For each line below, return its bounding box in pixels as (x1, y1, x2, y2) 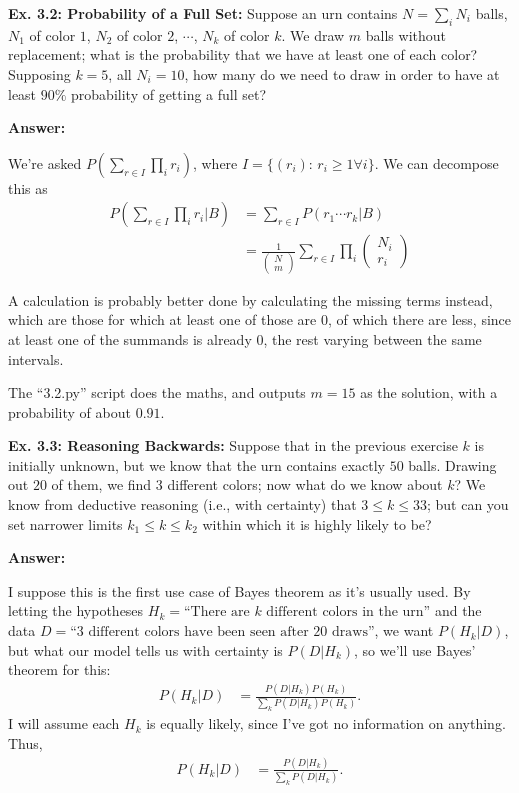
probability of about (8, 401, 131, 422)
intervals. (8, 348, 64, 369)
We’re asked (8, 152, 82, 173)
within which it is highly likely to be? (202, 513, 432, 534)
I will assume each (8, 713, 120, 734)
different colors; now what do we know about (167, 474, 443, 495)
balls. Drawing (408, 454, 497, 475)
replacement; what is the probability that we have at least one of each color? (8, 44, 478, 65)
